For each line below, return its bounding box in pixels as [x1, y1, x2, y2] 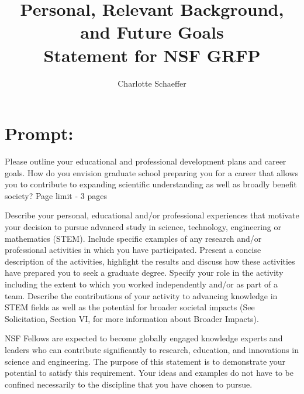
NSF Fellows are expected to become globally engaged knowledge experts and [5, 332, 283, 344]
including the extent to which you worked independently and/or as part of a [5, 277, 278, 290]
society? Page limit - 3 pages [5, 189, 107, 201]
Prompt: [5, 121, 74, 145]
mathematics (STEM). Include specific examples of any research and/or [5, 232, 262, 244]
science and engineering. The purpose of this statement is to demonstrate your [5, 355, 286, 367]
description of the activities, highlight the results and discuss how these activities [5, 255, 295, 267]
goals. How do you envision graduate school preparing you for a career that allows [5, 166, 299, 179]
